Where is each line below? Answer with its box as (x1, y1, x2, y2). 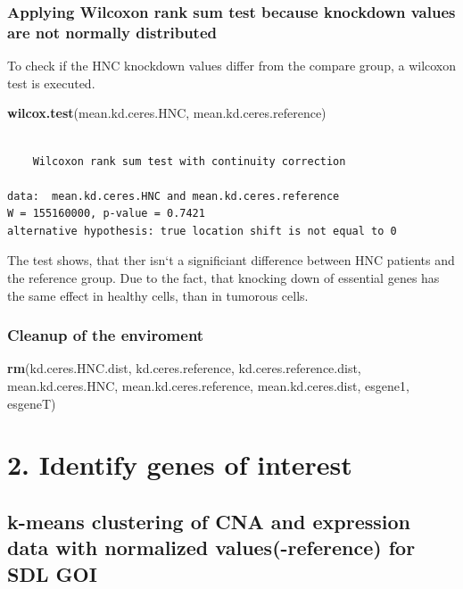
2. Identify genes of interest (7, 446, 352, 483)
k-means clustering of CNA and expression (7, 508, 411, 535)
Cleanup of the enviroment (7, 324, 204, 346)
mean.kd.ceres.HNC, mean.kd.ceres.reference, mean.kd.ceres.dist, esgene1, (7, 377, 409, 395)
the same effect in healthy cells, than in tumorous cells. (7, 286, 309, 304)
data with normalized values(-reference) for (7, 534, 416, 561)
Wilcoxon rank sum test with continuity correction (32, 154, 346, 168)
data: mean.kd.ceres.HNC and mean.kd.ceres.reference (7, 189, 340, 203)
